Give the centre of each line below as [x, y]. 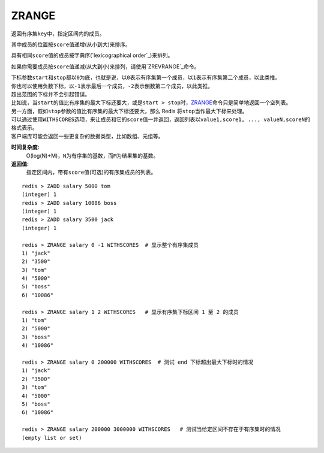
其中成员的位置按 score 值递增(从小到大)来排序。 [71, 44]
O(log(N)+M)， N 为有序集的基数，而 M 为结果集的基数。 [92, 155]
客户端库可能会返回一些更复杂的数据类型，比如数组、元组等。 [87, 136]
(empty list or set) [52, 438]
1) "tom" [34, 320]
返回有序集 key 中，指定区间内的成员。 [58, 34]
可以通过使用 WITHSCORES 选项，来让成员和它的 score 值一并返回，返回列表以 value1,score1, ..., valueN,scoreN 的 [160, 119]
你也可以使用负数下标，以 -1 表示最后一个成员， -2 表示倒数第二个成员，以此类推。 [112, 86]
